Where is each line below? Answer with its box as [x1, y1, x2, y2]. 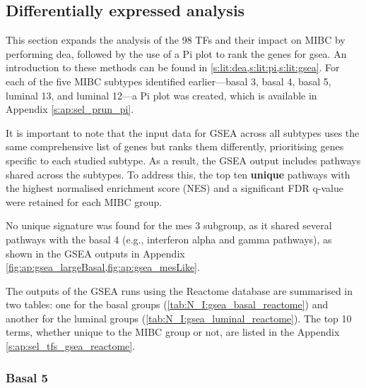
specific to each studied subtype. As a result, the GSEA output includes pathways [6, 152, 361, 167]
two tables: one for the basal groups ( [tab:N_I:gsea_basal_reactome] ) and [6, 297, 329, 312]
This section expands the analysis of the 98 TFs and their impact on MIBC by [6, 32, 346, 47]
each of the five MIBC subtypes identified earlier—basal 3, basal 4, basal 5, [6, 73, 331, 88]
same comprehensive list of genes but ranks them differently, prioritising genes [6, 139, 344, 154]
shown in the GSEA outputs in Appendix [6, 245, 185, 260]
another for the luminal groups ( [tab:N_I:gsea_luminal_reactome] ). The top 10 [6, 310, 352, 325]
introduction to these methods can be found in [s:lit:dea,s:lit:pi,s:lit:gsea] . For [6, 60, 340, 75]
